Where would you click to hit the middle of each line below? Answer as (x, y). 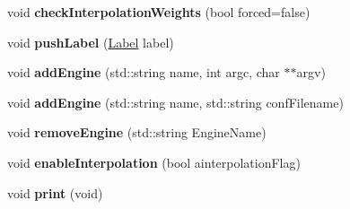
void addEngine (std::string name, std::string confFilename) (175, 102)
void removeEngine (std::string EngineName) (137, 132)
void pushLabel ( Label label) (91, 42)
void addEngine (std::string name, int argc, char (144, 72)
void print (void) (55, 192)
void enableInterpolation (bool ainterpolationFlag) (154, 162)
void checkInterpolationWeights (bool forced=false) (159, 12)
